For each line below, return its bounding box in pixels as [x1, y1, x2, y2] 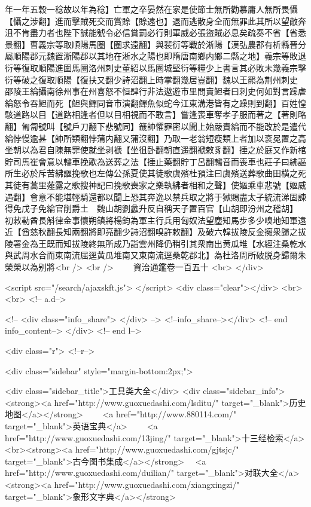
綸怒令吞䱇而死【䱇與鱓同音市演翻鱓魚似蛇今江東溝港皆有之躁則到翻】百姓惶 [5, 96, 306, 109]
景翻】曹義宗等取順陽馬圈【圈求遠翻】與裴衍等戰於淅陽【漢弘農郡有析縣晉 [5, 38, 298, 50]
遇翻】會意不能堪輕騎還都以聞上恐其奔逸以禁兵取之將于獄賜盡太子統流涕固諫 [5, 190, 306, 203]
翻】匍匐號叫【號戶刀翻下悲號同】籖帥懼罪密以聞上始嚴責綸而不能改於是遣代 [5, 120, 306, 132]
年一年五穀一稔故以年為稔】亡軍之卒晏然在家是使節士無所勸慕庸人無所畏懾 [5, 3, 298, 15]
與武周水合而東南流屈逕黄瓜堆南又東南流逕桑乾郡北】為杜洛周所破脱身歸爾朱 [5, 249, 306, 261]
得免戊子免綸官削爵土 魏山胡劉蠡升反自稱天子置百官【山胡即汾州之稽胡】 [5, 202, 294, 215]
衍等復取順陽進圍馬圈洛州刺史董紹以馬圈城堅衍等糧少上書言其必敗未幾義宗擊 [5, 61, 306, 74]
